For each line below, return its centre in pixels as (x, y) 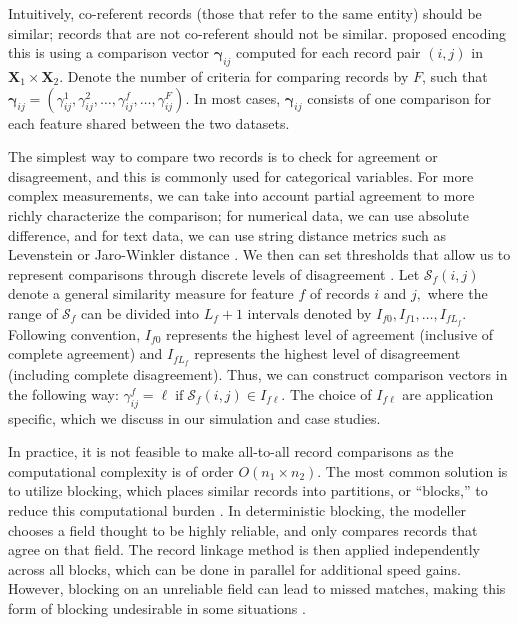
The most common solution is (416, 470)
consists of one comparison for (399, 97)
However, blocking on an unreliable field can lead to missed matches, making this (257, 588)
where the (457, 293)
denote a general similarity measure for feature (151, 293)
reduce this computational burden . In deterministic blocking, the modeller (237, 510)
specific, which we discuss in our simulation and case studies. (194, 417)
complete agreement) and (85, 353)
